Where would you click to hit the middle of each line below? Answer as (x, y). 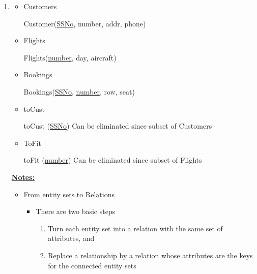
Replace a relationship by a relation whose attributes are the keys (150, 255)
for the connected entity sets (92, 265)
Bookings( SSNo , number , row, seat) (79, 91)
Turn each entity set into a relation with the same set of (135, 228)
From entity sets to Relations (69, 194)
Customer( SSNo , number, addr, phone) (85, 23)
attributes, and (71, 238)
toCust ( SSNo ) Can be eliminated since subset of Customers (118, 126)
